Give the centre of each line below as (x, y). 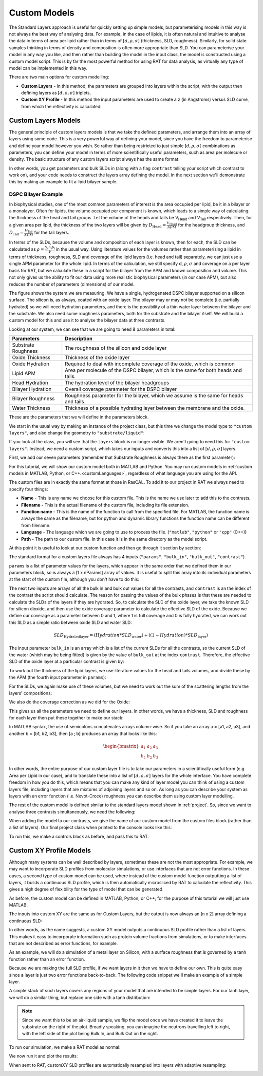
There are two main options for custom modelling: (59, 77)
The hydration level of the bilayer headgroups (117, 383)
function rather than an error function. (47, 959)
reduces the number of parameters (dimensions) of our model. (72, 284)
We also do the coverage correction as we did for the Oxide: (69, 702)
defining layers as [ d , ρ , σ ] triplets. (56, 93)
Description (79, 339)
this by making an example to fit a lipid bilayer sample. (63, 182)
